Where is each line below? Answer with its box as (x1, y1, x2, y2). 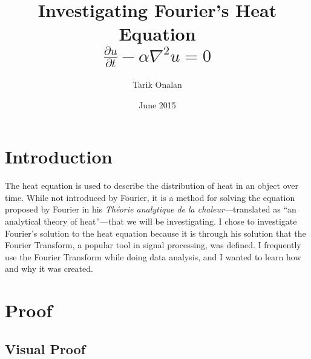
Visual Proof (5, 339, 86, 358)
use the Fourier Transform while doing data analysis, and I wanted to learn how (5, 250, 301, 263)
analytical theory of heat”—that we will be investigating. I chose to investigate (5, 214, 297, 227)
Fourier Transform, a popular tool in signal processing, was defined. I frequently (5, 239, 301, 251)
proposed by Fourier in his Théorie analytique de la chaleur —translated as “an (5, 203, 296, 216)
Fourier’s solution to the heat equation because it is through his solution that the (5, 226, 306, 239)
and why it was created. (5, 262, 93, 275)
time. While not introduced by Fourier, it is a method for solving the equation (5, 191, 295, 203)
